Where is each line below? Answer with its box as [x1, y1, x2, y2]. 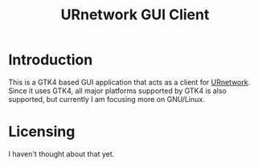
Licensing [8, 123, 76, 141]
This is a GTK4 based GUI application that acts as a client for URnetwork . [8, 77, 251, 87]
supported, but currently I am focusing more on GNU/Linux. [8, 94, 205, 104]
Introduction [8, 51, 93, 69]
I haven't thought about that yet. [8, 149, 115, 158]
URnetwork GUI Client [60, 6, 210, 24]
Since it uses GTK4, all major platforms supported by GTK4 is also [8, 86, 227, 96]
